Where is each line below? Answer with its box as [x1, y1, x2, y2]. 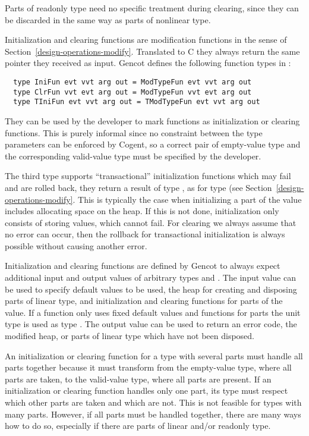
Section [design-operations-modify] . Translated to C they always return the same [5, 45, 300, 57]
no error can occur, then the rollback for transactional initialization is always [5, 228, 285, 240]
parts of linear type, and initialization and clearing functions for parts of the [5, 294, 283, 307]
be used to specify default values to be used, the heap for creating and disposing [5, 283, 297, 295]
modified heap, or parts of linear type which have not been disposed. [5, 330, 254, 342]
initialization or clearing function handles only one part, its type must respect [5, 384, 288, 397]
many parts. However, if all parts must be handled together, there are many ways [5, 407, 301, 420]
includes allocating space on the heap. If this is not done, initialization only [5, 205, 279, 217]
